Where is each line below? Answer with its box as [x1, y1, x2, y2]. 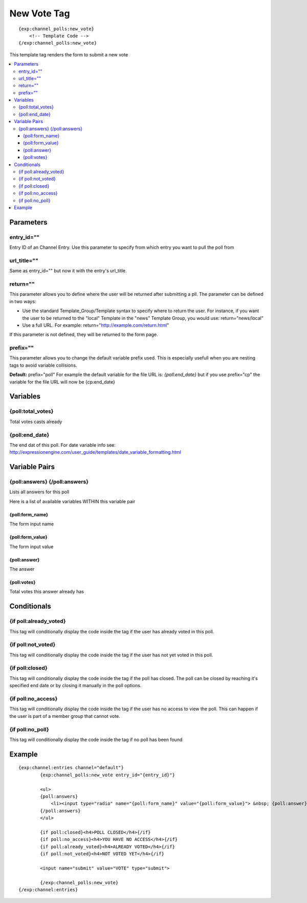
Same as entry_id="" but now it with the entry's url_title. [9, 268, 127, 274]
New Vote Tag [9, 8, 70, 19]
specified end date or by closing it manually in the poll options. [9, 683, 142, 689]
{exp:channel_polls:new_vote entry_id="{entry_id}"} [40, 772, 175, 778]
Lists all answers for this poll [9, 489, 70, 495]
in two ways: [9, 298, 36, 305]
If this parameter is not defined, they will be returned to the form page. [9, 331, 158, 338]
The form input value [9, 544, 54, 550]
